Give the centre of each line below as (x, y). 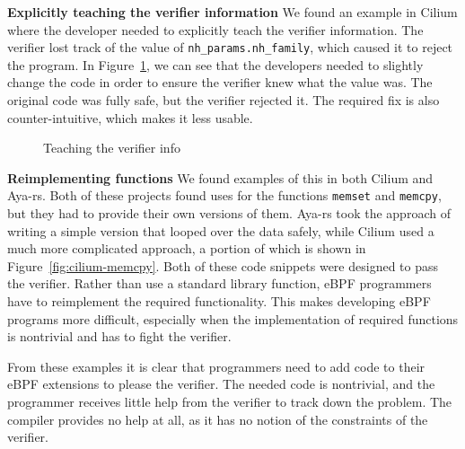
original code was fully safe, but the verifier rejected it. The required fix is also (224, 100)
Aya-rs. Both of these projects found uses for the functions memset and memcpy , (224, 195)
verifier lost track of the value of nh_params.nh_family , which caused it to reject (230, 47)
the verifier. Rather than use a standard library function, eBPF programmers (219, 283)
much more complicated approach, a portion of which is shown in (187, 248)
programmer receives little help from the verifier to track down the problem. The (230, 401)
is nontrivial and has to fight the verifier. (119, 336)
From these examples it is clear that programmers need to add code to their (216, 366)
